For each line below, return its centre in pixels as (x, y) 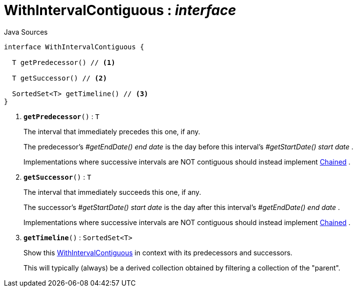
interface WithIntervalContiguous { (74, 47)
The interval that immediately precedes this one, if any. (112, 131)
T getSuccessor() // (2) (59, 78)
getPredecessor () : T (62, 116)
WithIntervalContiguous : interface (120, 10)
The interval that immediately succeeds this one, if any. (112, 192)
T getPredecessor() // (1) (64, 62)
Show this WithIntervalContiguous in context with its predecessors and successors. (158, 252)
